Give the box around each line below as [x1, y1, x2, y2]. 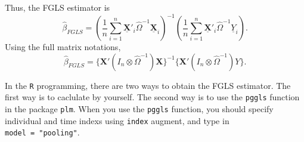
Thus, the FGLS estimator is [5, 1, 110, 13]
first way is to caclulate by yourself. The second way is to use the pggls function [5, 91, 300, 103]
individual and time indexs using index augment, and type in [5, 114, 229, 126]
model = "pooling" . [5, 126, 80, 138]
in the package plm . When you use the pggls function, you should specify [5, 103, 274, 115]
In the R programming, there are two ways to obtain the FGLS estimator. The [5, 79, 291, 91]
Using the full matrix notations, [5, 41, 121, 53]
